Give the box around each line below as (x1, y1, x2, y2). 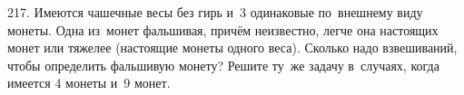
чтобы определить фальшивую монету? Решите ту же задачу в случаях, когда (7, 55, 439, 74)
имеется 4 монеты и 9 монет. (7, 73, 171, 92)
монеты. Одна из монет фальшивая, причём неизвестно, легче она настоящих (7, 20, 439, 39)
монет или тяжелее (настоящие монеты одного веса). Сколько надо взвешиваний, (7, 38, 458, 57)
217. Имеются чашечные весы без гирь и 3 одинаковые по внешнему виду (7, 3, 423, 21)
